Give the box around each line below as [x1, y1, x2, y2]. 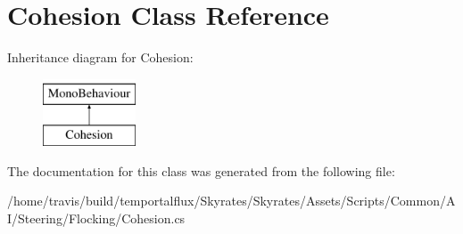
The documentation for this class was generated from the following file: [7, 161, 395, 180]
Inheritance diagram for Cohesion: [7, 48, 194, 67]
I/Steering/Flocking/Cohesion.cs [7, 209, 186, 228]
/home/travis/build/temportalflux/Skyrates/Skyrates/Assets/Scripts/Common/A [7, 191, 456, 210]
